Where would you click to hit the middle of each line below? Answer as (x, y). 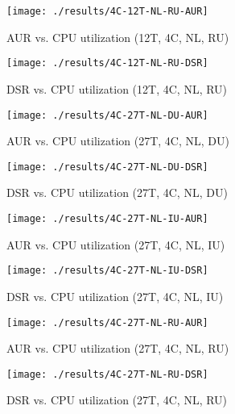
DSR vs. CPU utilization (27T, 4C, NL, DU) (117, 192)
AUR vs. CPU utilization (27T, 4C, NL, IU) (116, 244)
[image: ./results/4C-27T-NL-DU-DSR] (107, 167)
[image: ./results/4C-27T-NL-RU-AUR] (107, 322)
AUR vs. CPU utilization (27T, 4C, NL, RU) (118, 348)
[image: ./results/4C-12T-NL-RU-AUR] (107, 11)
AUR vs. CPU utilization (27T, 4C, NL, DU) (118, 141)
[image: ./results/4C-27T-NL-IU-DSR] (107, 271)
